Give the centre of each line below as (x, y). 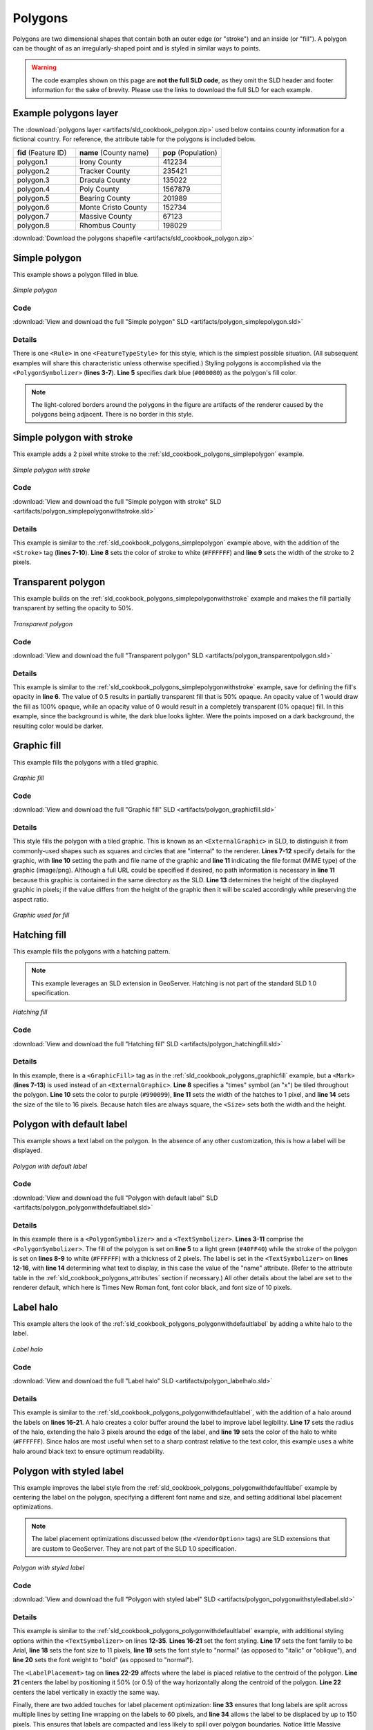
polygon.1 (32, 161)
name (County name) (114, 152)
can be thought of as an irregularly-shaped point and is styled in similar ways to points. (137, 48)
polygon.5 (33, 198)
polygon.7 (33, 216)
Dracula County (105, 180)
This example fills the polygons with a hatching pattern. (92, 951)
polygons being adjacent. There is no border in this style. (113, 415)
